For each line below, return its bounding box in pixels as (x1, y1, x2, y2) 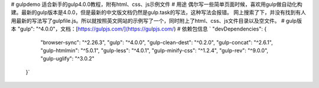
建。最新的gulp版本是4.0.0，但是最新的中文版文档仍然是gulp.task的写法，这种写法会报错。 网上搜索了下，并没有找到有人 (11, 9, 307, 16)
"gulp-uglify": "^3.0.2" (40, 55, 95, 62)
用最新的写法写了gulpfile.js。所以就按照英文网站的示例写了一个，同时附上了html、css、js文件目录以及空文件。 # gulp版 (11, 17, 302, 24)
